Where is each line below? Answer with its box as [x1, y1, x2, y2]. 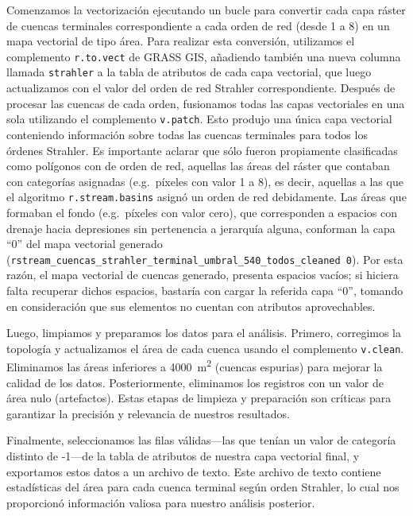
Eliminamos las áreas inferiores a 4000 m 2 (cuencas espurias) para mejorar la [6, 356, 383, 375]
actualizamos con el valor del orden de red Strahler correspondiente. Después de [6, 80, 396, 96]
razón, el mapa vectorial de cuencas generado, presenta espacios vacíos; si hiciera [6, 266, 399, 283]
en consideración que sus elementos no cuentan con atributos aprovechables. [6, 297, 376, 314]
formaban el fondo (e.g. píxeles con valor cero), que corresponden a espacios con [6, 204, 398, 220]
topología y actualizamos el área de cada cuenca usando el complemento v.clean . [6, 339, 404, 356]
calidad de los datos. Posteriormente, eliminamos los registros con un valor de [6, 374, 384, 390]
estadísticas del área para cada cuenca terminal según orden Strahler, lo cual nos [6, 479, 399, 495]
